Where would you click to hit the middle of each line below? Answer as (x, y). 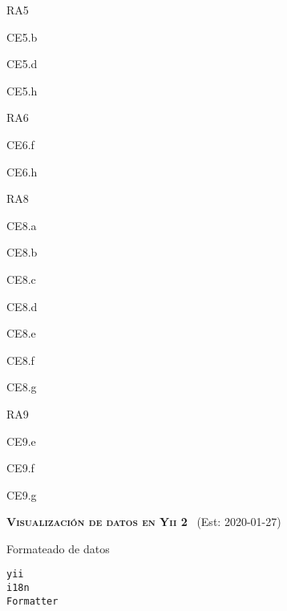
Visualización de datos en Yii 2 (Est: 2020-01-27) (144, 522)
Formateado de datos (58, 548)
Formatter (32, 601)
